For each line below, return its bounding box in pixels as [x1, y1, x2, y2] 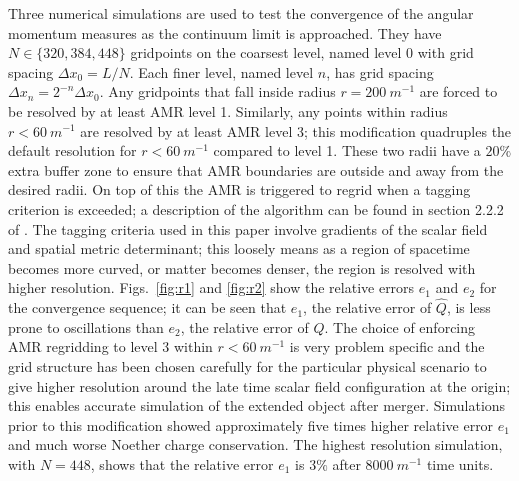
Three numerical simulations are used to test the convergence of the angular [8, 3, 474, 23]
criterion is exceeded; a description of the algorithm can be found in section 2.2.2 [8, 198, 504, 219]
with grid [417, 42, 474, 63]
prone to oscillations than [8, 316, 164, 337]
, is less [446, 297, 491, 318]
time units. [426, 453, 494, 474]
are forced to [419, 81, 498, 102]
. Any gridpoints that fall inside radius [99, 81, 336, 102]
